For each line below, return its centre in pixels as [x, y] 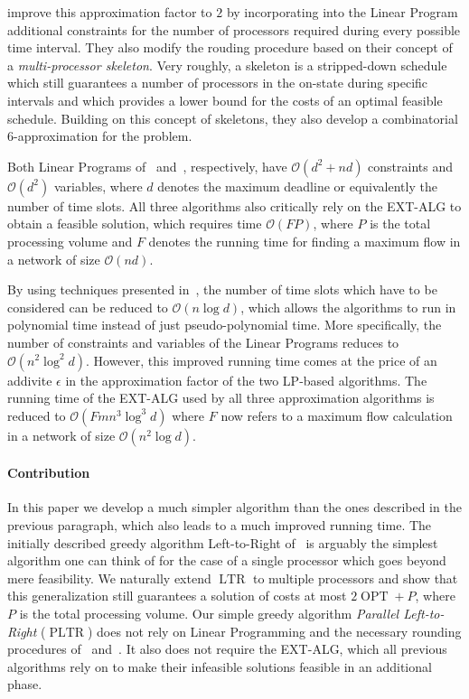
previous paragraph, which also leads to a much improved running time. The [220, 525]
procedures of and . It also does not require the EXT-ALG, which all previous [227, 649]
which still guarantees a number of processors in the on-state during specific [218, 83]
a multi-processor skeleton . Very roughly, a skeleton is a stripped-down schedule [227, 65]
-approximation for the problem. [103, 136]
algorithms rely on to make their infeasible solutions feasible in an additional [220, 666]
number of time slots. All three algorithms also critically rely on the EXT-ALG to [234, 205]
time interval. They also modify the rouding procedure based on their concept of [230, 47]
